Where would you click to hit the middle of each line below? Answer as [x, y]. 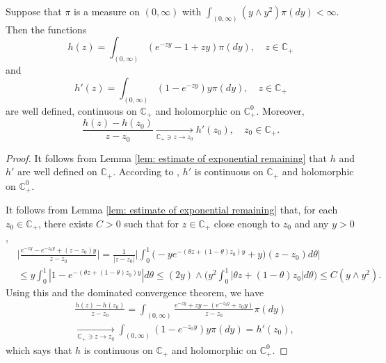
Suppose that [34, 11]
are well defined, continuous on [71, 110]
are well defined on [57, 171]
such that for [152, 223]
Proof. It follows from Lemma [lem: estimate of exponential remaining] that [166, 158]
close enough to [247, 223]
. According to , [146, 171]
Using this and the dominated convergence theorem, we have [135, 292]
